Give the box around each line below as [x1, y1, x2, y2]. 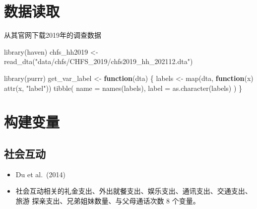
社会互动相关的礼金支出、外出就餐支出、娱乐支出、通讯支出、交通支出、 [15, 186, 252, 196]
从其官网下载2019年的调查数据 [4, 30, 101, 40]
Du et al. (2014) [15, 169, 65, 179]
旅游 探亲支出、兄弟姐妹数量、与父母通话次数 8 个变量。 [15, 195, 200, 206]
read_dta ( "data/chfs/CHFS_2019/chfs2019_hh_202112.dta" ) [4, 56, 193, 67]
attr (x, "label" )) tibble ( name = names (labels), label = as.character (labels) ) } [4, 82, 242, 93]
